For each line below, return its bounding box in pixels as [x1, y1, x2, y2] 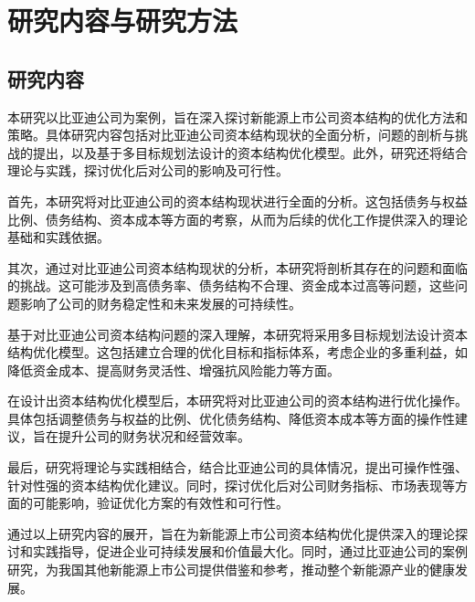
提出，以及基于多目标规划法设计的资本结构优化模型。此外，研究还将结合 [32, 143, 468, 162]
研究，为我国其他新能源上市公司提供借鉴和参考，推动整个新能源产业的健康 [7, 560, 455, 579]
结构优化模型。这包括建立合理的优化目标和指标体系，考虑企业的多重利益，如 [7, 343, 468, 362]
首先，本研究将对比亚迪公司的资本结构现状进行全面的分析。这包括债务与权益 [7, 191, 468, 210]
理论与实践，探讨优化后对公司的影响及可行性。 [7, 161, 289, 180]
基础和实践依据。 [7, 227, 110, 247]
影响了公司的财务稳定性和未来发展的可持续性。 [19, 293, 301, 312]
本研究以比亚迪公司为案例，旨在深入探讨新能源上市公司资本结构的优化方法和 [7, 107, 468, 126]
